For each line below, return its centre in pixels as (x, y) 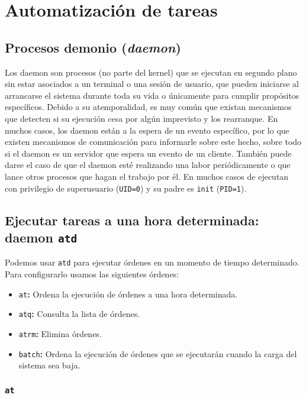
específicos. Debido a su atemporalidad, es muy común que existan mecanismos (148, 107)
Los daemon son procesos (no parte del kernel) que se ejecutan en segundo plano (151, 72)
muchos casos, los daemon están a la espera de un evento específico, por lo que (147, 130)
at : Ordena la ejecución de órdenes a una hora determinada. (128, 294)
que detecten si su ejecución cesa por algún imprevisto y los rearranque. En (141, 118)
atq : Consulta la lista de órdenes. (79, 314)
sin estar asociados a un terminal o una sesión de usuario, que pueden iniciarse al (152, 84)
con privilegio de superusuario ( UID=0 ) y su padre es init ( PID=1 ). (126, 188)
